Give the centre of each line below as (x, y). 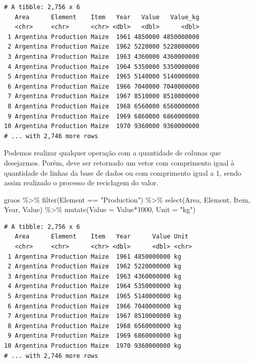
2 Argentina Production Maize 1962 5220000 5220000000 (104, 47)
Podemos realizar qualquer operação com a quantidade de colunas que (113, 153)
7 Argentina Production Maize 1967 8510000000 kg (94, 316)
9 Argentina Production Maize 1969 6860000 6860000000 (104, 116)
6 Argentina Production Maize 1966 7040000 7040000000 (104, 86)
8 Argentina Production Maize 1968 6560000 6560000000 (104, 106)
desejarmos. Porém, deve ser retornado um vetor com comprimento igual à (119, 162)
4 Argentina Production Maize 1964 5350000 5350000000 (104, 67)
